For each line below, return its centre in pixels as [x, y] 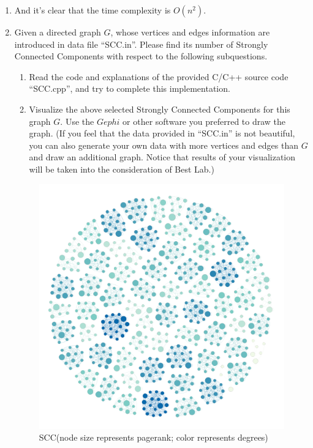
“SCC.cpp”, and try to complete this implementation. [130, 88]
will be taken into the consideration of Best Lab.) [122, 169]
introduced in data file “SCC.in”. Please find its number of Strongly [141, 44]
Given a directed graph [58, 32]
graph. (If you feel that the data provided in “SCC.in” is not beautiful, [162, 133]
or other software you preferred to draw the [204, 121]
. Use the [77, 121]
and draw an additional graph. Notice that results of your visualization [162, 157]
